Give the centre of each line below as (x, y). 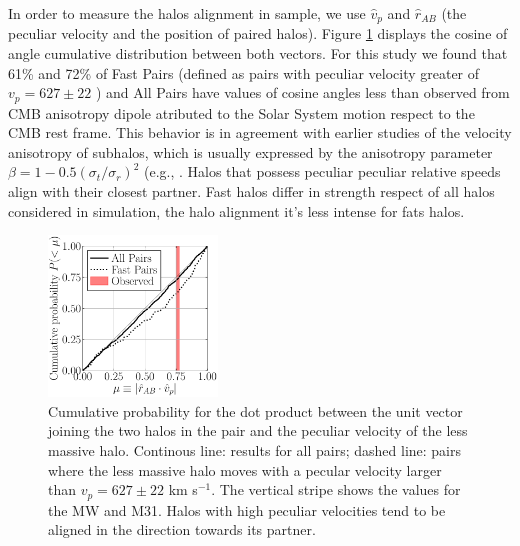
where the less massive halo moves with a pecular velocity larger (245, 469)
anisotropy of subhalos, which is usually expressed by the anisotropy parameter (250, 151)
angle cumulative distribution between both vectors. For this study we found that (258, 53)
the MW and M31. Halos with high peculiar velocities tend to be (247, 509)
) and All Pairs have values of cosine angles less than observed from (302, 92)
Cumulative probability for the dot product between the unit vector (255, 410)
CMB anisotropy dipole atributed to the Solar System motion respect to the (241, 112)
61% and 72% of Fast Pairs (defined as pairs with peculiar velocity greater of (244, 72)
